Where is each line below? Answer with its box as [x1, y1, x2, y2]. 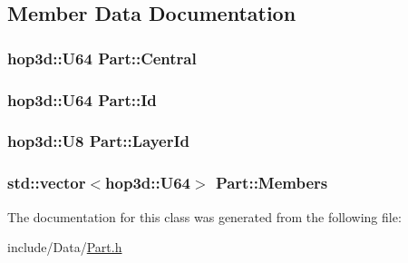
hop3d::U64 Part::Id [7, 88, 157, 111]
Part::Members [215, 171, 328, 194]
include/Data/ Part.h [7, 238, 122, 257]
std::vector [7, 171, 86, 194]
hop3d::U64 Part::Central [7, 46, 197, 69]
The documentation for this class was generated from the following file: [7, 207, 402, 226]
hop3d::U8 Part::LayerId [7, 130, 190, 152]
